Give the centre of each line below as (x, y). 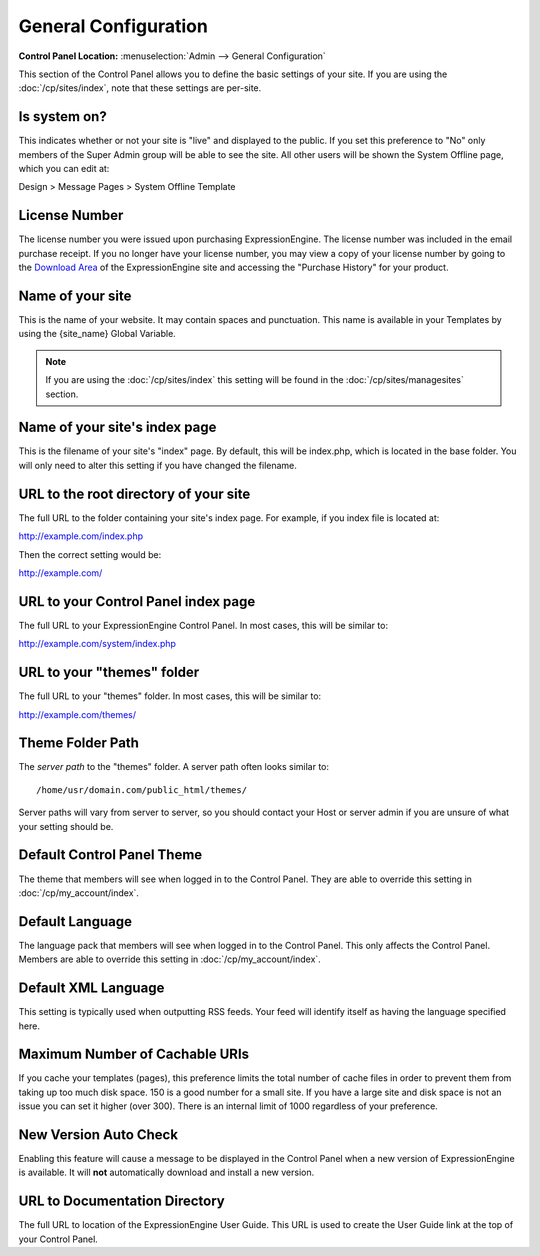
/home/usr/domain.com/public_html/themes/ (142, 789)
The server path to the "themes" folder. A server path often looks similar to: (174, 767)
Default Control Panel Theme (110, 855)
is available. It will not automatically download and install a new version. (166, 1172)
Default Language (75, 921)
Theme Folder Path (79, 743)
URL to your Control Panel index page (137, 601)
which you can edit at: (64, 169)
